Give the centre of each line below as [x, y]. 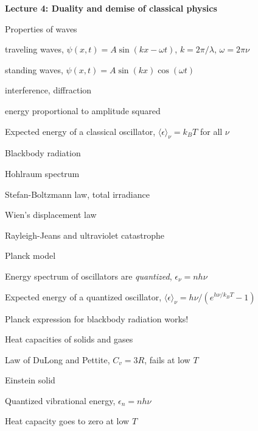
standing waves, [34, 69]
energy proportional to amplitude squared [83, 110]
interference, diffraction [48, 90]
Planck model [30, 255]
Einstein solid [30, 380]
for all [211, 131]
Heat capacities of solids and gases [69, 339]
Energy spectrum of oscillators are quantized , [89, 276]
